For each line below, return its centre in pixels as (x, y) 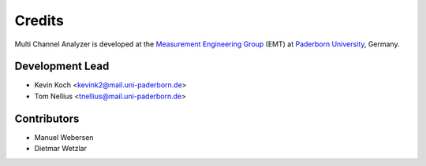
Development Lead (62, 66)
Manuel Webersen (64, 137)
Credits (39, 20)
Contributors (47, 118)
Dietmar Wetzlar (60, 149)
